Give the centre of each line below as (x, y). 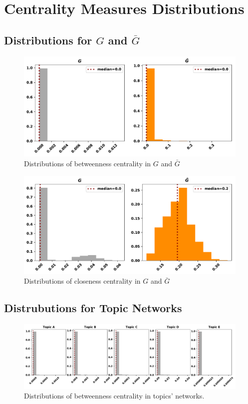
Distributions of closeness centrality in (82, 281)
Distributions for (48, 40)
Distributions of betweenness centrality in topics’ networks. (114, 396)
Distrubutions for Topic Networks (93, 308)
